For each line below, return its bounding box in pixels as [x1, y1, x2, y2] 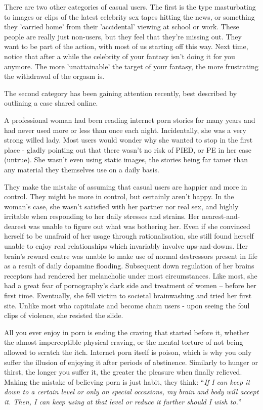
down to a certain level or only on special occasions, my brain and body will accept [4, 386, 259, 397]
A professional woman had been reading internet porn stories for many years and [4, 114, 255, 125]
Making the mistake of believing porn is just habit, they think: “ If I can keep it [4, 376, 250, 387]
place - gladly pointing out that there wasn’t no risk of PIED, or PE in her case [4, 144, 252, 155]
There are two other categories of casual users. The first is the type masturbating [4, 2, 256, 12]
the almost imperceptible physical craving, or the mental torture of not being [4, 337, 243, 347]
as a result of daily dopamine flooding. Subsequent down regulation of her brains [4, 260, 254, 271]
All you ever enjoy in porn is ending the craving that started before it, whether [4, 327, 249, 337]
